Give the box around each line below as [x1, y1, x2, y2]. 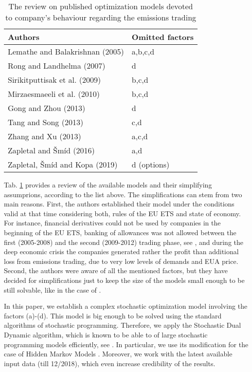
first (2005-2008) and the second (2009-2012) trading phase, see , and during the [4, 237, 243, 247]
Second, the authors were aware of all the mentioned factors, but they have [4, 265, 228, 276]
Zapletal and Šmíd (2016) [8, 145, 95, 156]
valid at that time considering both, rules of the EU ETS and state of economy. [4, 208, 241, 218]
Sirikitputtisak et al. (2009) [8, 74, 101, 85]
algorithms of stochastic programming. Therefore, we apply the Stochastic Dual [4, 320, 241, 330]
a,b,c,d [131, 46, 155, 57]
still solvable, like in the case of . [4, 284, 101, 295]
